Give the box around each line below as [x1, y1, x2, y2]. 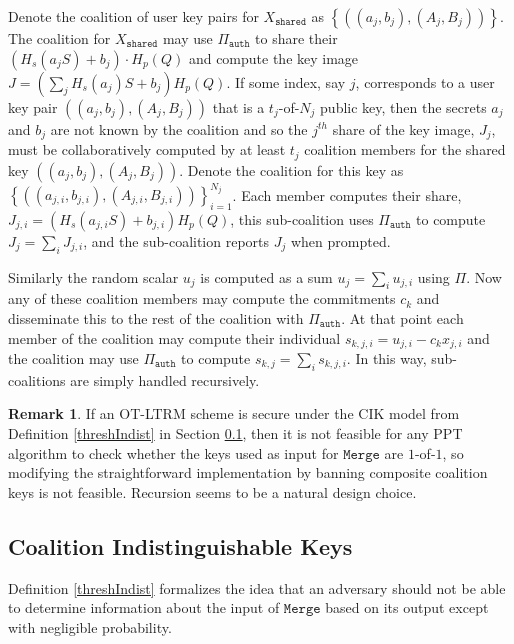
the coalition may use [8, 348, 139, 369]
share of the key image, [332, 118, 475, 139]
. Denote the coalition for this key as [179, 159, 404, 180]
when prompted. [290, 230, 391, 251]
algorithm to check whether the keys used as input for [8, 442, 339, 463]
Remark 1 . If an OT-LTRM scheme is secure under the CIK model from [8, 403, 460, 424]
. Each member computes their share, [232, 184, 462, 204]
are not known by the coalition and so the [50, 118, 308, 139]
